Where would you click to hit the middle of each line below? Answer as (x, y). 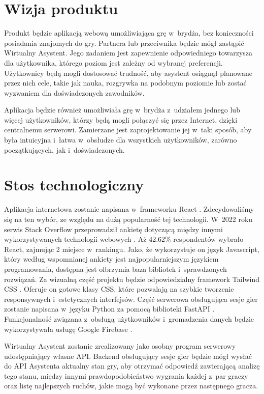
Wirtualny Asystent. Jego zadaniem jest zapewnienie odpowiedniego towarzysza (128, 53)
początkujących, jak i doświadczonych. (64, 149)
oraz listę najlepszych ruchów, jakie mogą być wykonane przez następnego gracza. (131, 386)
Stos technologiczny (74, 185)
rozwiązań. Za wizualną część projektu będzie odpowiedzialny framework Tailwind (132, 279)
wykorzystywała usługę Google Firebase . (68, 329)
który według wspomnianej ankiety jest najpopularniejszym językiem (111, 259)
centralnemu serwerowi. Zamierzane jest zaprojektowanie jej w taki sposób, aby (128, 130)
